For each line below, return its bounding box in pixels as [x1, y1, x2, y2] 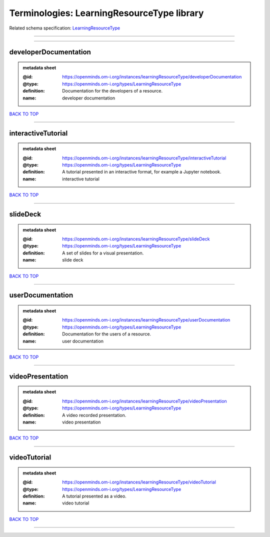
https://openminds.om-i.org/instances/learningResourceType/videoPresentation [62, 398, 227, 404]
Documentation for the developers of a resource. [62, 88, 163, 94]
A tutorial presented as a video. [62, 493, 127, 499]
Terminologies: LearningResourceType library [9, 7, 204, 18]
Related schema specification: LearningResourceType [9, 25, 120, 31]
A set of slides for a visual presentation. [62, 250, 144, 256]
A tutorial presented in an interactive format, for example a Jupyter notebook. [62, 169, 221, 175]
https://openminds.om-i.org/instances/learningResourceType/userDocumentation [62, 317, 230, 323]
